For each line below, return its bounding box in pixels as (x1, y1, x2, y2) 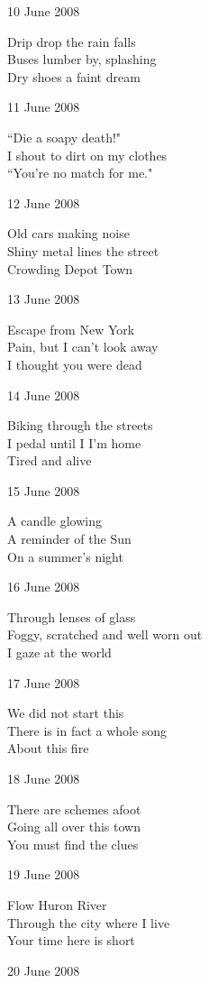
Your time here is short (7, 931, 135, 950)
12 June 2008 (7, 193, 80, 212)
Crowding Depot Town (7, 259, 133, 278)
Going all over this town (7, 817, 141, 836)
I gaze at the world (7, 643, 112, 662)
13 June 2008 (7, 289, 80, 308)
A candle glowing (7, 511, 102, 530)
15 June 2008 (7, 481, 80, 500)
